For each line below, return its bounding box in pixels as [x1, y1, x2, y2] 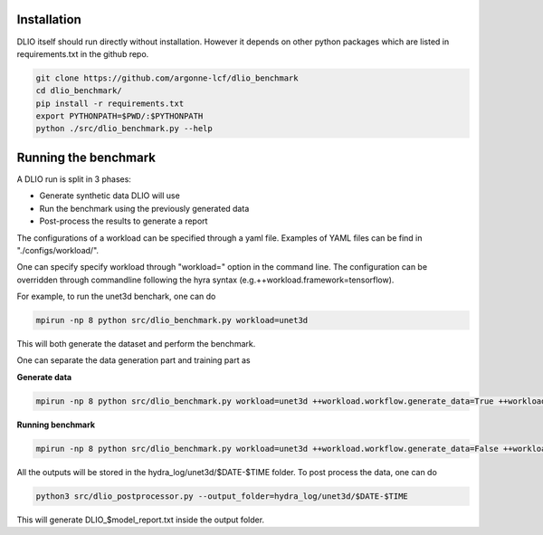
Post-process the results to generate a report [39, 215, 208, 226]
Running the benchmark [16, 149, 156, 165]
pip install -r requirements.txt [35, 98, 185, 109]
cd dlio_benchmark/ [35, 86, 122, 96]
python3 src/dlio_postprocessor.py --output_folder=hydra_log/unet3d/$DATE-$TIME [35, 491, 409, 502]
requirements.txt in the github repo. [16, 48, 149, 59]
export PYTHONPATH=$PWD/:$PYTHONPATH [35, 111, 204, 121]
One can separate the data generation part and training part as [16, 355, 251, 366]
